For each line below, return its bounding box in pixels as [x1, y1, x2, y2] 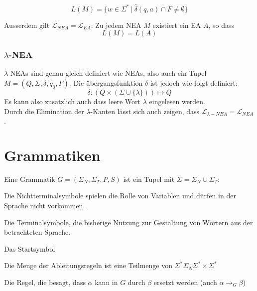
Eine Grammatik [4, 173, 55, 184]
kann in [95, 277, 118, 287]
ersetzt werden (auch [153, 277, 217, 287]
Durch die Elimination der [4, 106, 84, 116]
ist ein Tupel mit [123, 173, 175, 184]
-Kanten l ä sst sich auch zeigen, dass [90, 106, 200, 116]
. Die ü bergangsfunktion [69, 77, 143, 88]
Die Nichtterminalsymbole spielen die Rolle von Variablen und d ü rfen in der [4, 190, 236, 201]
